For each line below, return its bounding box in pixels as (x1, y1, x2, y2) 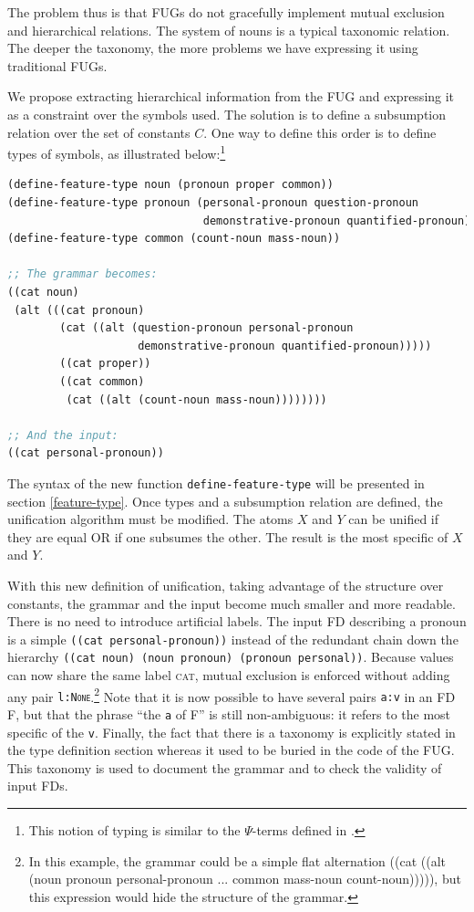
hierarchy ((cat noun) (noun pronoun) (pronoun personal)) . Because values (7, 647, 454, 666)
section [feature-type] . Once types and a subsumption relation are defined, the (7, 491, 443, 510)
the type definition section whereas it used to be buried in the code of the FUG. (7, 740, 455, 760)
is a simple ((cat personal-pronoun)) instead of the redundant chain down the (7, 629, 459, 648)
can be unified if (348, 509, 439, 529)
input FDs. (7, 776, 68, 795)
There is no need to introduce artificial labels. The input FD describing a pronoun (7, 612, 467, 631)
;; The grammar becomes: (7, 267, 158, 281)
